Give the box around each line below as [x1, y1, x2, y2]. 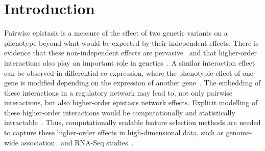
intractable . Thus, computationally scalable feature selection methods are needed [4, 117, 261, 128]
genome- [226, 127, 252, 138]
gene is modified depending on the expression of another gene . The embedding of [4, 77, 261, 88]
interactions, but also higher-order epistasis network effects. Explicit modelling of [4, 97, 258, 108]
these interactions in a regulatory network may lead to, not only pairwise [4, 87, 232, 98]
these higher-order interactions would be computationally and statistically [4, 107, 235, 117]
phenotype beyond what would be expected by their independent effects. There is [4, 37, 259, 48]
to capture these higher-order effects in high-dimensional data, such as [4, 127, 224, 138]
